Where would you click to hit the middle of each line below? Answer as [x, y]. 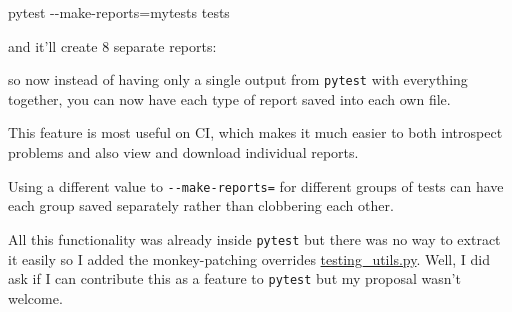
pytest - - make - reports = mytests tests [119, 12]
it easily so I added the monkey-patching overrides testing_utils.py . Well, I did [249, 258]
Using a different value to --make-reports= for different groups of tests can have [256, 185]
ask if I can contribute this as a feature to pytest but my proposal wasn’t [234, 278]
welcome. [35, 297]
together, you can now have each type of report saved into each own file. [229, 98]
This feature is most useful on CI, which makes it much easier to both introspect [255, 132]
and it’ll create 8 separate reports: [112, 45]
